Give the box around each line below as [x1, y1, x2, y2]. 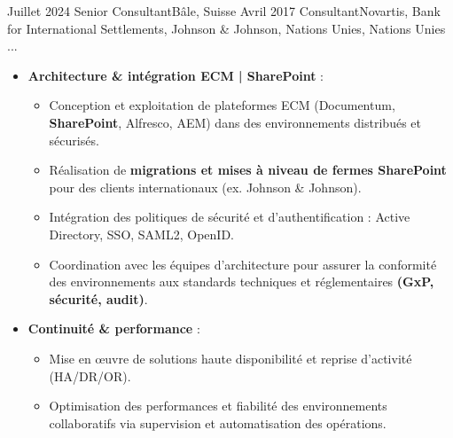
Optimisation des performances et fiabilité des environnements [49, 396, 387, 415]
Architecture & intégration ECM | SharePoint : [27, 66, 324, 84]
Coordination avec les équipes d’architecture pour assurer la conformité [49, 254, 437, 273]
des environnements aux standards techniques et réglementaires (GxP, [49, 272, 434, 291]
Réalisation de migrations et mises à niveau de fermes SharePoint [49, 160, 447, 179]
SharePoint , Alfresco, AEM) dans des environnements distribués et [49, 113, 421, 131]
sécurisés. [49, 130, 99, 149]
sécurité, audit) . [49, 289, 148, 308]
